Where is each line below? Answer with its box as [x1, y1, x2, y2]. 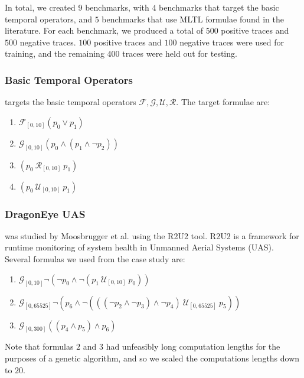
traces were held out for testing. [122, 47, 237, 60]
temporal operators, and [5, 12, 92, 25]
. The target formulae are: [176, 96, 270, 108]
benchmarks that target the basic [159, 1, 279, 13]
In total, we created [5, 1, 76, 13]
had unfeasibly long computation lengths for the [106, 340, 280, 353]
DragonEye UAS [5, 206, 86, 221]
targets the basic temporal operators [5, 96, 136, 108]
